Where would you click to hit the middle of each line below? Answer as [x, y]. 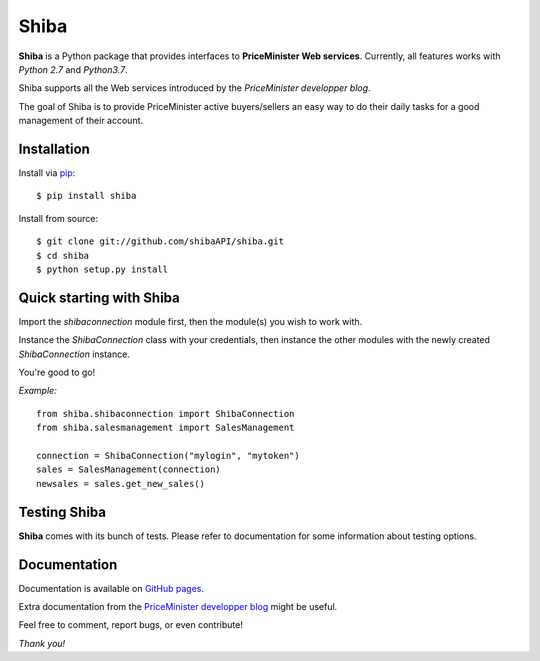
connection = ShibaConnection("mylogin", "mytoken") [168, 455]
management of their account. [81, 121]
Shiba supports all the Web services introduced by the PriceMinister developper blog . [194, 88]
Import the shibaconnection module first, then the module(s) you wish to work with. [190, 321]
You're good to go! [57, 372]
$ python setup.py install [102, 269]
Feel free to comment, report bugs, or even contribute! [131, 625]
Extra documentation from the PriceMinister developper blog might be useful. [178, 606]
